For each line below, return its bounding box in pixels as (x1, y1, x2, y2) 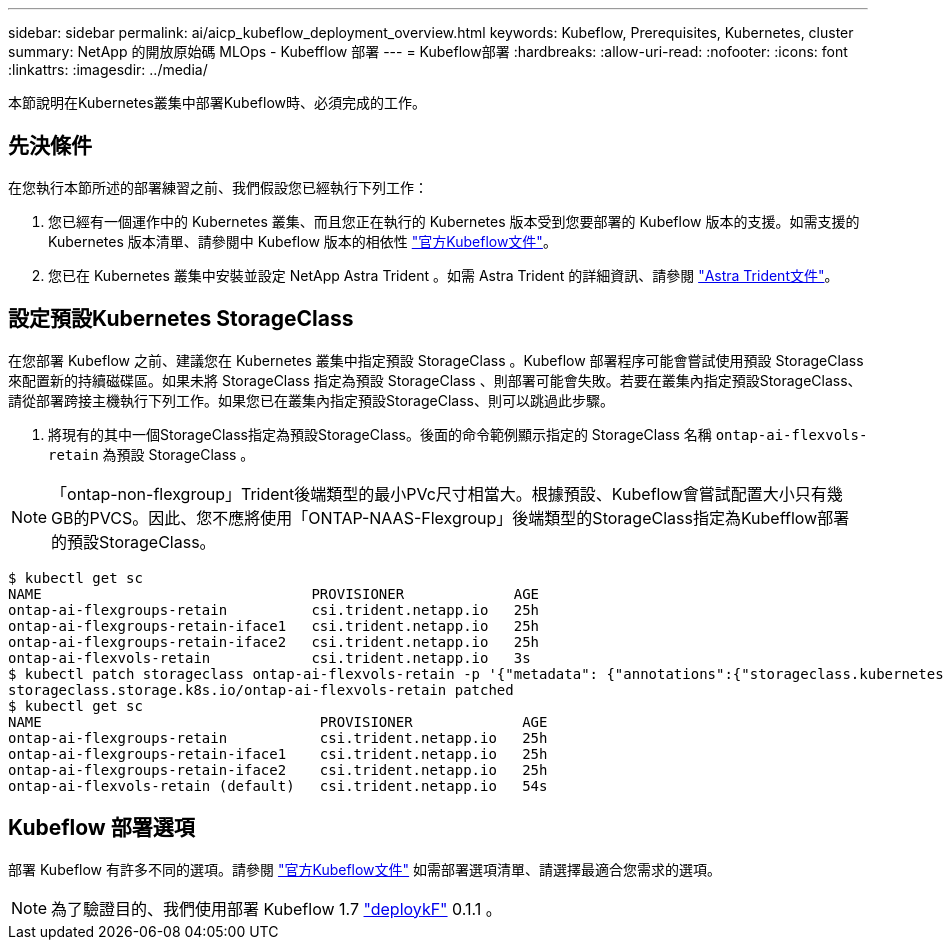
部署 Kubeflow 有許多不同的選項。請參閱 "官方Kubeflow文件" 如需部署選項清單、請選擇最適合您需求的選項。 (8, 860, 722, 878)
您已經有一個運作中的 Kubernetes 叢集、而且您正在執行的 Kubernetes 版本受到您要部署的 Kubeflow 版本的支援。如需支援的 (48, 212, 860, 230)
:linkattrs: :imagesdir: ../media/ (8, 61, 208, 78)
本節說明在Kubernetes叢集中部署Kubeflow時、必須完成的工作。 (8, 94, 426, 111)
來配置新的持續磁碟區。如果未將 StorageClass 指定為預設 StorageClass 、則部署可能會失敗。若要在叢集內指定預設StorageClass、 (8, 371, 862, 389)
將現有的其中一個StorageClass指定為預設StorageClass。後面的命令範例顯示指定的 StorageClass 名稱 (48, 425, 712, 443)
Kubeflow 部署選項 (8, 815, 195, 841)
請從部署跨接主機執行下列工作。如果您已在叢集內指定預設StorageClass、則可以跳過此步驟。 (8, 391, 614, 409)
